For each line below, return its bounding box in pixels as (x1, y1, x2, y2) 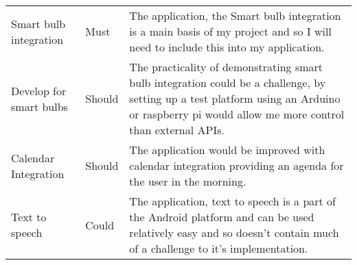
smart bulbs (11, 98, 68, 114)
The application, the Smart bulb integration (129, 8, 341, 23)
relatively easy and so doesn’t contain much (129, 225, 339, 240)
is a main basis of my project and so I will (129, 23, 332, 39)
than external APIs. (129, 122, 224, 138)
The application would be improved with (129, 142, 325, 157)
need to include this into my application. (129, 39, 325, 55)
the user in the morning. (129, 173, 246, 189)
